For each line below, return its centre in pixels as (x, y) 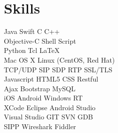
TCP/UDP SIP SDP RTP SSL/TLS (58, 69)
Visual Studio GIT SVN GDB (49, 117)
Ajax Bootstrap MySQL (40, 88)
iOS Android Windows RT (43, 98)
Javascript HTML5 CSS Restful (51, 79)
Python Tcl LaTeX (32, 50)
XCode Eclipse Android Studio (50, 107)
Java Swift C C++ (32, 31)
